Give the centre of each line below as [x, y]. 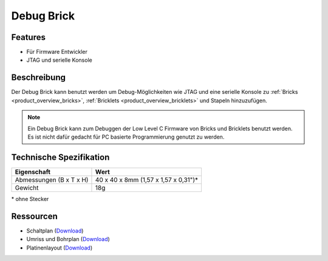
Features [28, 37]
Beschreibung [39, 78]
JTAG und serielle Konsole [59, 60]
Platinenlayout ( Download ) [60, 248]
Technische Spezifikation [60, 157]
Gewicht [27, 188]
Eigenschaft [33, 171]
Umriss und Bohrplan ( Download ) [68, 239]
